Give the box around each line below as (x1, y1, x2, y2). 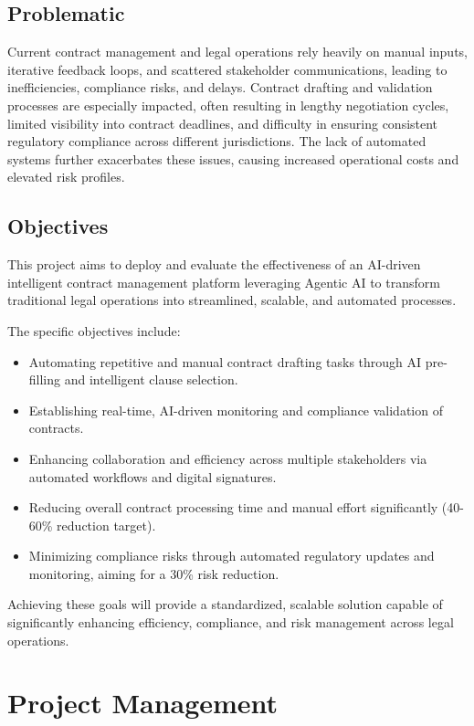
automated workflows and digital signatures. (28, 467, 277, 486)
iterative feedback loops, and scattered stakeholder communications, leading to (7, 59, 448, 79)
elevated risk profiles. (7, 167, 125, 186)
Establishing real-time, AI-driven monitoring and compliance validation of (28, 400, 443, 419)
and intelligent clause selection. (64, 370, 238, 389)
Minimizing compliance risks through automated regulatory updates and (28, 546, 435, 565)
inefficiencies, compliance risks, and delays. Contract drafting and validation (7, 78, 433, 97)
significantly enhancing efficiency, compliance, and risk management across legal (7, 613, 454, 632)
